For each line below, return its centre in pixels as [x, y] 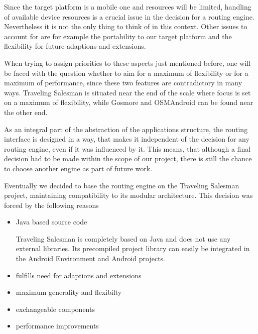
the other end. [26, 112]
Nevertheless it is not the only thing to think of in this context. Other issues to [126, 26]
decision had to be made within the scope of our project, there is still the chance [128, 158]
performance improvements [57, 326]
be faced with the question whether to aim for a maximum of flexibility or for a [126, 73]
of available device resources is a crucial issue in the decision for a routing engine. [129, 16]
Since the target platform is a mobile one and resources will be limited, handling [128, 7]
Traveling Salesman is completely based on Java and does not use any [123, 238]
